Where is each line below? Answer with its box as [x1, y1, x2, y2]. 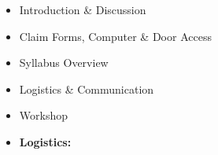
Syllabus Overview [19, 54, 109, 71]
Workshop [19, 107, 68, 124]
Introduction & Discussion [19, 2, 146, 17]
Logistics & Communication [19, 80, 154, 97]
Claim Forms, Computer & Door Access [19, 28, 212, 44]
